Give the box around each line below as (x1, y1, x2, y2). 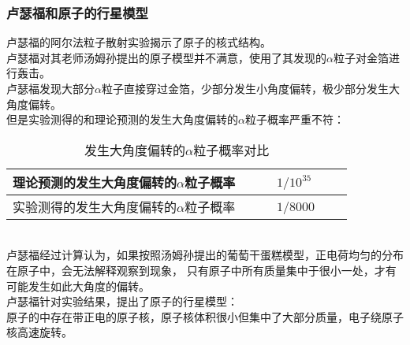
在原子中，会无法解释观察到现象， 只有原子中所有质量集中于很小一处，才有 (6, 262, 397, 278)
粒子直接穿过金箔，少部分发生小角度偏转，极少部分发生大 (101, 80, 400, 96)
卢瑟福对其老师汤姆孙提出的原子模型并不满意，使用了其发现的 (6, 49, 326, 65)
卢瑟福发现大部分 (6, 80, 95, 96)
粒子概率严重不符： (244, 111, 345, 128)
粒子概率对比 (193, 140, 270, 159)
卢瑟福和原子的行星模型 (6, 2, 148, 22)
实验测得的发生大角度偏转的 (13, 197, 177, 216)
